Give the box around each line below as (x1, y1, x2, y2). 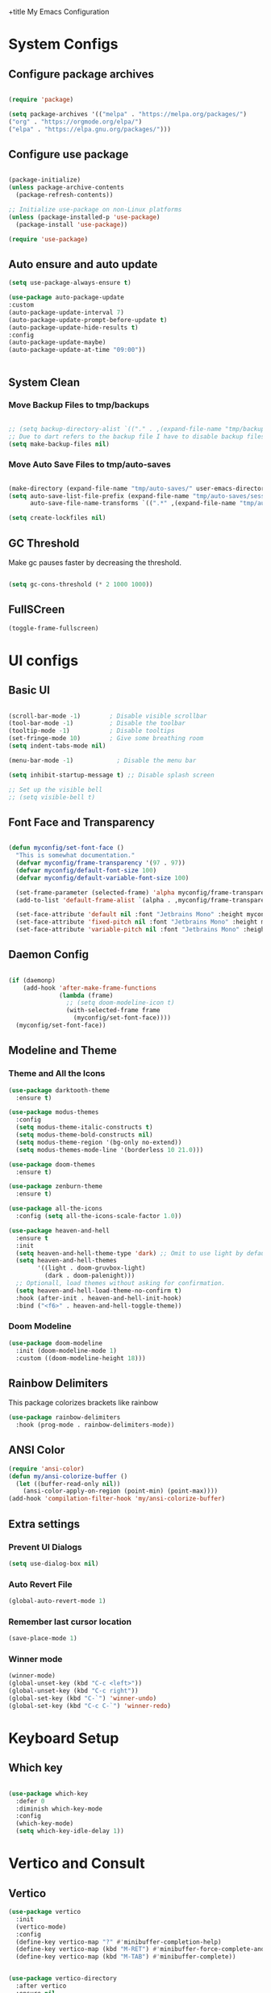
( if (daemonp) (8, 976, 56, 984)
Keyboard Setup (8, 1729, 119, 1747)
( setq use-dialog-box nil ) (8, 1560, 99, 1568)
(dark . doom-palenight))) (44, 1271, 135, 1280)
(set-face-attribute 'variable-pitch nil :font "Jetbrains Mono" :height (15, 926, 269, 934)
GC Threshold (8, 536, 80, 550)
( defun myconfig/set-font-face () (8, 844, 125, 852)
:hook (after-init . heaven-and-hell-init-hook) (15, 1294, 182, 1302)
